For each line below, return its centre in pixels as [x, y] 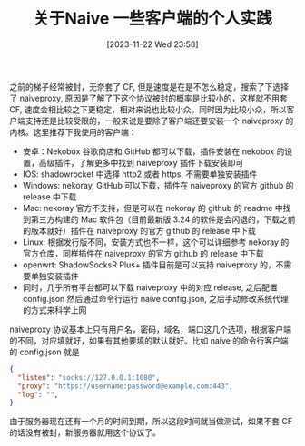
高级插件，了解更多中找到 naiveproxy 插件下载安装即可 [141, 162]
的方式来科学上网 [54, 310]
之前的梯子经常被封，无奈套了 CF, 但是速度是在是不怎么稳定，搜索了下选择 [149, 86]
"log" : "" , [38, 394]
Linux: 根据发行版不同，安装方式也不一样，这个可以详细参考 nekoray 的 [156, 242]
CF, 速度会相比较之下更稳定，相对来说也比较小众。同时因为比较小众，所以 [148, 109]
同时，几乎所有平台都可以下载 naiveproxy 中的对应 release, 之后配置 [150, 287]
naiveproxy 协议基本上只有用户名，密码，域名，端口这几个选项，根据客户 [147, 329]
